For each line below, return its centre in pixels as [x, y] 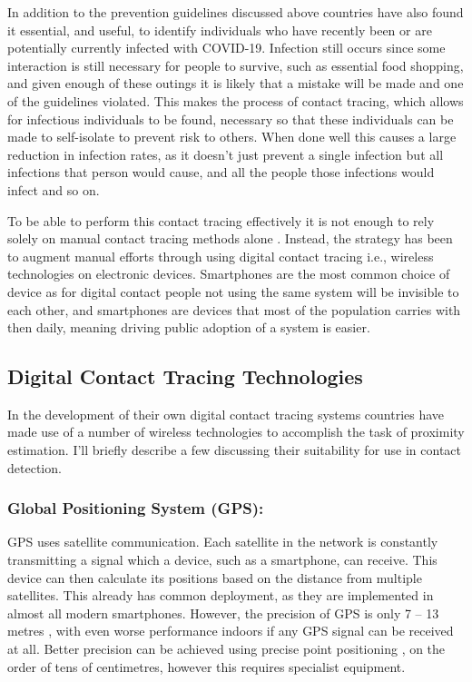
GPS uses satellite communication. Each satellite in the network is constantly [223, 542]
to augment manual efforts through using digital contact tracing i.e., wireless [221, 256]
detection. [34, 467]
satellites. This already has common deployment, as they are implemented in [221, 595]
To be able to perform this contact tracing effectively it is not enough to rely [221, 220]
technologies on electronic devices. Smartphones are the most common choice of [229, 274]
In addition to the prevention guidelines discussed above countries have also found [236, 12]
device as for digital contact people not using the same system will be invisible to [233, 291]
